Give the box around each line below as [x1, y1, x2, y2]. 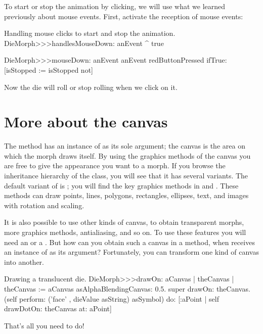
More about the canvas [4, 111, 168, 132]
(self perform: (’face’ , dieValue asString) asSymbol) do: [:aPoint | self [4, 293, 219, 304]
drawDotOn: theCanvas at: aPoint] [4, 303, 112, 314]
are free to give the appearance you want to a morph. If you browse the [4, 160, 226, 171]
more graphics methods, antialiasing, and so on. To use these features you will [4, 227, 246, 237]
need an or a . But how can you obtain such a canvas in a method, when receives [4, 236, 255, 247]
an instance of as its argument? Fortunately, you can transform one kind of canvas [4, 247, 259, 257]
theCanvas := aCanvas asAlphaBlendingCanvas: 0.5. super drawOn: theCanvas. [4, 283, 250, 294]
